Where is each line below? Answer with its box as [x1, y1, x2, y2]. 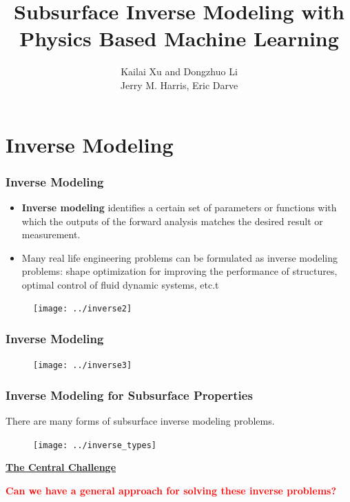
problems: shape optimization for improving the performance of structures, [21, 264, 338, 278]
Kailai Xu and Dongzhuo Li [121, 64, 238, 79]
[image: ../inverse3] [33, 360, 132, 371]
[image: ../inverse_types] [33, 440, 156, 450]
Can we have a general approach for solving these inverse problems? [6, 483, 337, 498]
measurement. [21, 227, 81, 242]
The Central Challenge [6, 460, 116, 474]
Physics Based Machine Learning [19, 24, 339, 52]
